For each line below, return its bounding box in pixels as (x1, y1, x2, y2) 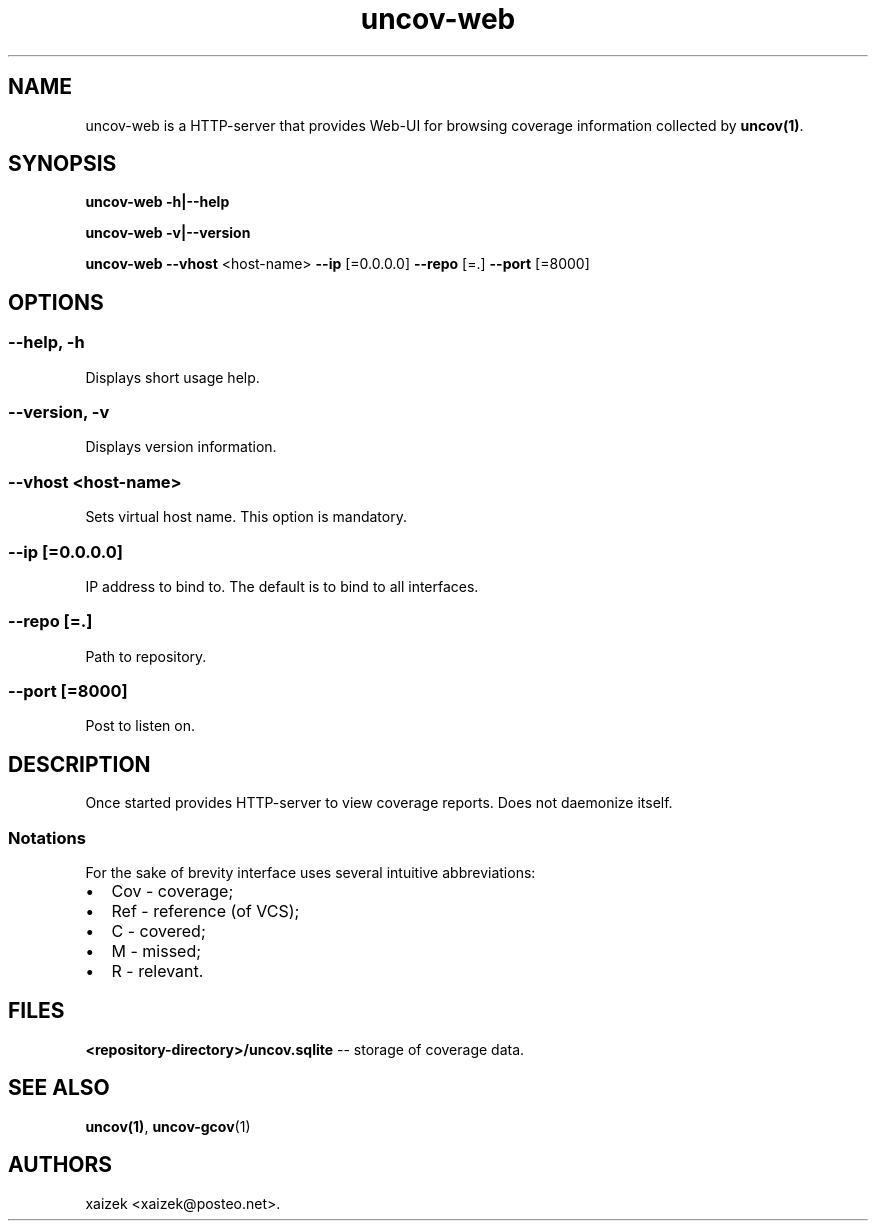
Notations (8, 827, 86, 848)
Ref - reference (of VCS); (111, 901, 300, 921)
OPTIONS (8, 289, 104, 315)
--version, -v (8, 402, 110, 423)
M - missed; (111, 941, 202, 961)
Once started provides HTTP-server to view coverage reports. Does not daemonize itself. (85, 794, 673, 812)
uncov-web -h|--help (85, 193, 230, 211)
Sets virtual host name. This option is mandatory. (85, 508, 407, 526)
